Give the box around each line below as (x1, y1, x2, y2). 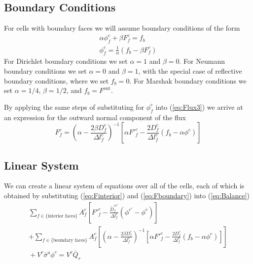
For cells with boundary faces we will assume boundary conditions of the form (4, 23, 240, 33)
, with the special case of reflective (138, 66, 242, 76)
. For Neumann (179, 56, 225, 66)
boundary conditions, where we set (4, 75, 109, 86)
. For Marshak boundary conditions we (129, 75, 247, 86)
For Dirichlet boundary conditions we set (4, 56, 128, 66)
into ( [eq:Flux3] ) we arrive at (155, 101, 243, 112)
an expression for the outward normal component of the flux (4, 112, 186, 122)
